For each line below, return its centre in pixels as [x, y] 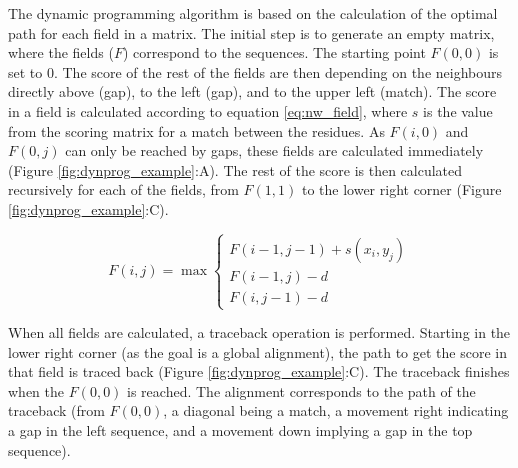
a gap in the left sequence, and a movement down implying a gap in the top [240, 430]
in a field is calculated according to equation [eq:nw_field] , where [208, 110]
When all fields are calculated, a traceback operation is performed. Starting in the [259, 332]
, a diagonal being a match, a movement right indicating [336, 410]
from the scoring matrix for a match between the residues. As [196, 130]
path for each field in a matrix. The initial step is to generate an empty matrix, [251, 32]
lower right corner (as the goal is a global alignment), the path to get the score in [257, 351]
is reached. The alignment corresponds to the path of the [301, 390]
